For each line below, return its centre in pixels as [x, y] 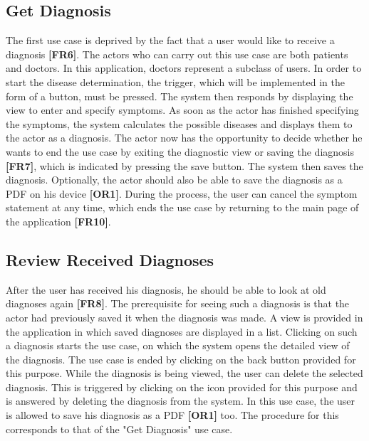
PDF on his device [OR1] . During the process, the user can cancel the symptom [182, 193]
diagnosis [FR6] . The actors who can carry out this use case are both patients [177, 54]
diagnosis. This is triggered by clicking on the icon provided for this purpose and [182, 387]
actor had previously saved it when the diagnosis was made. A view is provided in [184, 317]
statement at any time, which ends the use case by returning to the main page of [182, 207]
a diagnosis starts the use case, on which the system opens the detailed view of [178, 345]
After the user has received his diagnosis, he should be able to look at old [166, 289]
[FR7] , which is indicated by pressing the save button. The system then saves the [184, 165]
